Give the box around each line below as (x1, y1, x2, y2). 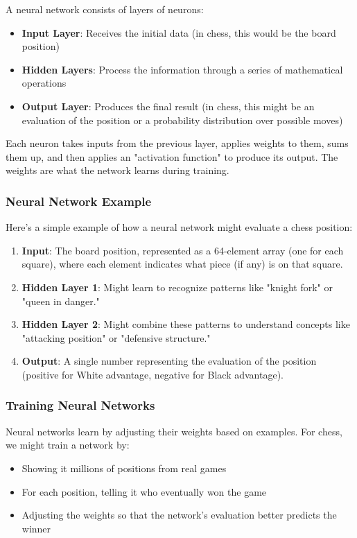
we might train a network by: (6, 437, 130, 452)
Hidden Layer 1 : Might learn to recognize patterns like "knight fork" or (21, 279, 333, 294)
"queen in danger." (21, 293, 100, 308)
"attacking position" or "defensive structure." (21, 330, 211, 345)
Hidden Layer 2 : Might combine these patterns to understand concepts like (21, 317, 350, 331)
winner (21, 521, 51, 535)
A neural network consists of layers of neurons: (6, 2, 204, 16)
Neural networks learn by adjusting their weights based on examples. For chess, (6, 424, 342, 438)
